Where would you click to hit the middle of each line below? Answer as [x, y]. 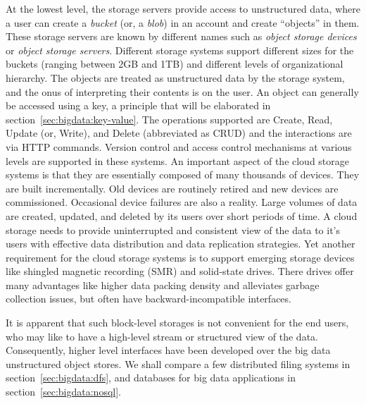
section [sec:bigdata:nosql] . [63, 392]
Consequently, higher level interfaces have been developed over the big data [168, 350]
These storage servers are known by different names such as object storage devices [181, 36]
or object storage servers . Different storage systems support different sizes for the [180, 50]
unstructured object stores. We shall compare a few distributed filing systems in [178, 363]
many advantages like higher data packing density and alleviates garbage [163, 284]
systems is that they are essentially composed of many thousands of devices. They [183, 175]
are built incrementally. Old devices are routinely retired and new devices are [172, 188]
